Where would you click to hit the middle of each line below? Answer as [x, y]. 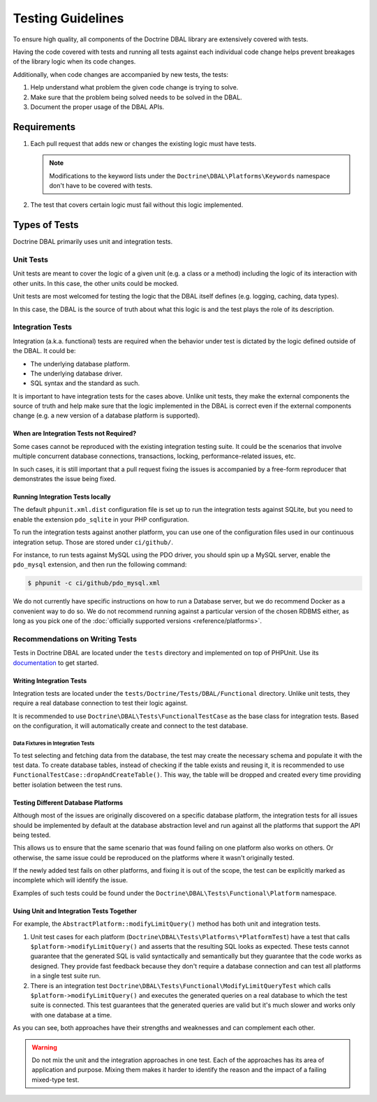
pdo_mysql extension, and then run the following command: [100, 565]
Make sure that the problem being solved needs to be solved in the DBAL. [136, 97]
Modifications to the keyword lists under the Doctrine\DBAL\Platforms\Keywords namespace [190, 176]
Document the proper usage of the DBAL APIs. [97, 107]
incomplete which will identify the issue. [71, 880]
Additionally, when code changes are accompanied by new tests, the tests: [121, 74]
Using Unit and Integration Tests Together [75, 911]
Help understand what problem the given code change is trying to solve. [134, 87]
